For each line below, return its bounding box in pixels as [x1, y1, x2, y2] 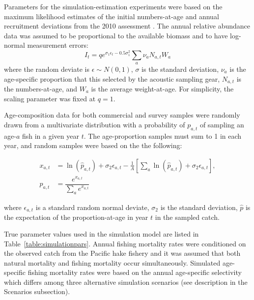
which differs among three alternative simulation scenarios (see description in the [4, 276, 248, 287]
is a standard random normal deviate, [35, 202, 149, 212]
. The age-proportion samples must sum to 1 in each [84, 130, 242, 141]
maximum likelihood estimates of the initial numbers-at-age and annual [4, 11, 219, 21]
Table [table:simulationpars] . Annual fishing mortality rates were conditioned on [4, 238, 246, 248]
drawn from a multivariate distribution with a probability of [4, 119, 185, 129]
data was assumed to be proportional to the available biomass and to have [4, 30, 228, 40]
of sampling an [199, 119, 244, 129]
